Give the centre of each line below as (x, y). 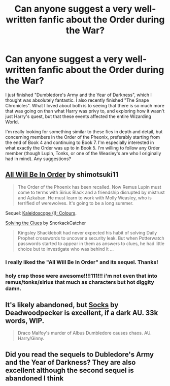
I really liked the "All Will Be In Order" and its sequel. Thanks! (82, 262)
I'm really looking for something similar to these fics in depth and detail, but (84, 131)
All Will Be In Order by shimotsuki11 (62, 175)
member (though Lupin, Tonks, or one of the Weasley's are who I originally (83, 153)
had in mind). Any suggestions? (38, 159)
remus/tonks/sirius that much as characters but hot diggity (80, 282)
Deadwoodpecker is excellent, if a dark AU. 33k (82, 313)
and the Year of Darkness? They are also (71, 362)
